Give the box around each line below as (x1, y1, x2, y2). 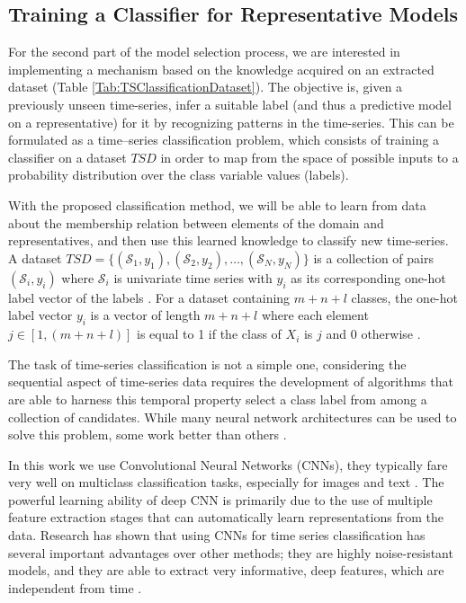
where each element (261, 306, 369, 324)
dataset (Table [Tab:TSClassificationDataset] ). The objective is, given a (8, 77, 403, 96)
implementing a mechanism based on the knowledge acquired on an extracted (8, 59, 435, 78)
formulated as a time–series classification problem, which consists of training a (8, 130, 440, 149)
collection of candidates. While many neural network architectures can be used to (8, 407, 457, 426)
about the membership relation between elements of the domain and (8, 213, 384, 232)
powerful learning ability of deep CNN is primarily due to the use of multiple (8, 490, 433, 509)
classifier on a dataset (8, 147, 127, 166)
